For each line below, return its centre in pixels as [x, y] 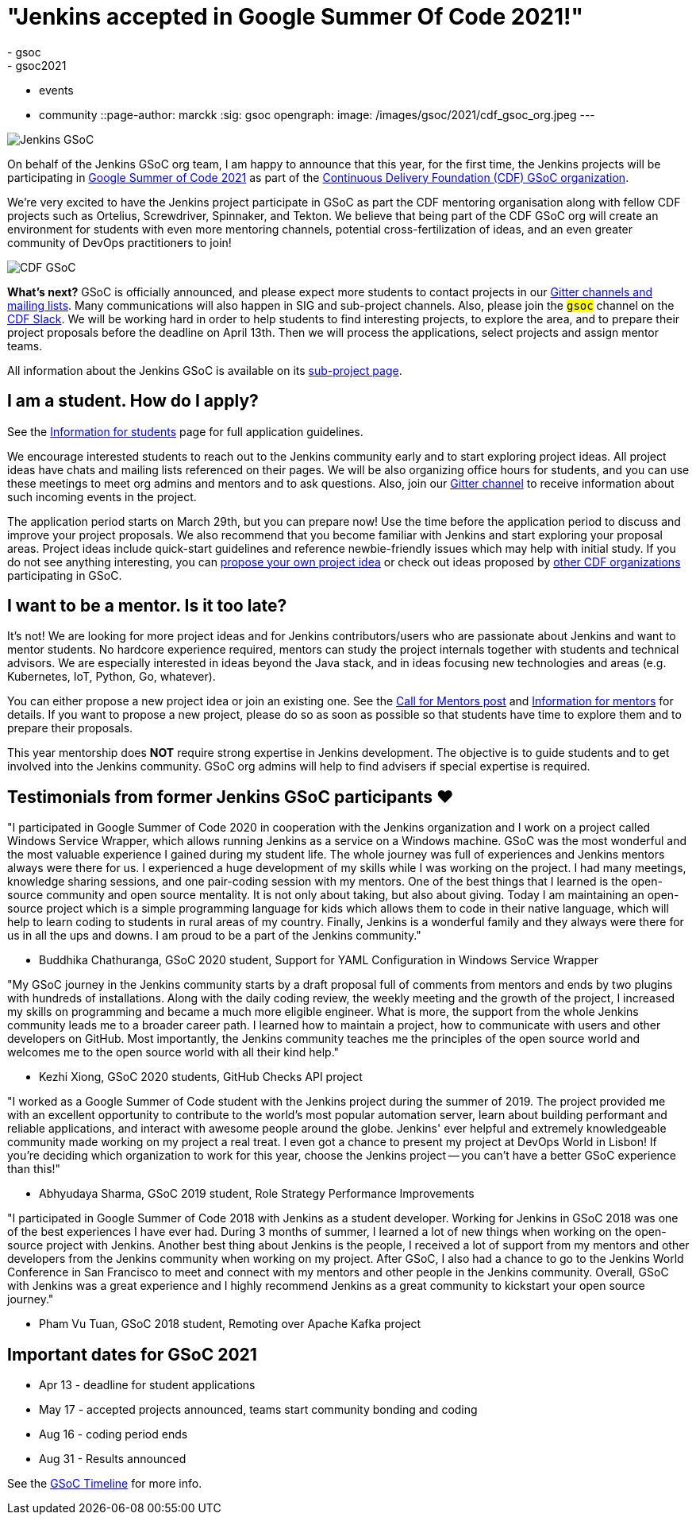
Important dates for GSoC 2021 [132, 1354]
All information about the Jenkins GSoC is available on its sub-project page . [205, 370]
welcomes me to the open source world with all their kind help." [173, 1052]
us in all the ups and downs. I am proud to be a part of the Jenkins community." [214, 936]
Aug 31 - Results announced [113, 1459]
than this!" [34, 1169]
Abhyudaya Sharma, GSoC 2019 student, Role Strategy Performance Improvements [257, 1194]
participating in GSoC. [65, 575]
